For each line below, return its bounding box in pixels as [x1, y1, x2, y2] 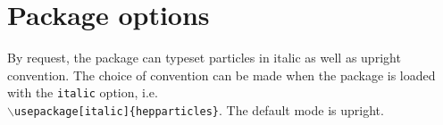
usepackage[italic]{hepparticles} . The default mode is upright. [13, 100, 384, 119]
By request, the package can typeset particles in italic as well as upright [7, 48, 401, 67]
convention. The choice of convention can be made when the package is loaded [7, 65, 436, 84]
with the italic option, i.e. [7, 83, 158, 102]
